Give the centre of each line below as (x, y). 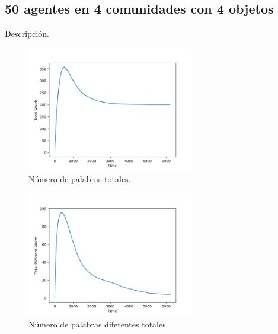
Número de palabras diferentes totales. (98, 324)
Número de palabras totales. (80, 179)
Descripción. (27, 34)
